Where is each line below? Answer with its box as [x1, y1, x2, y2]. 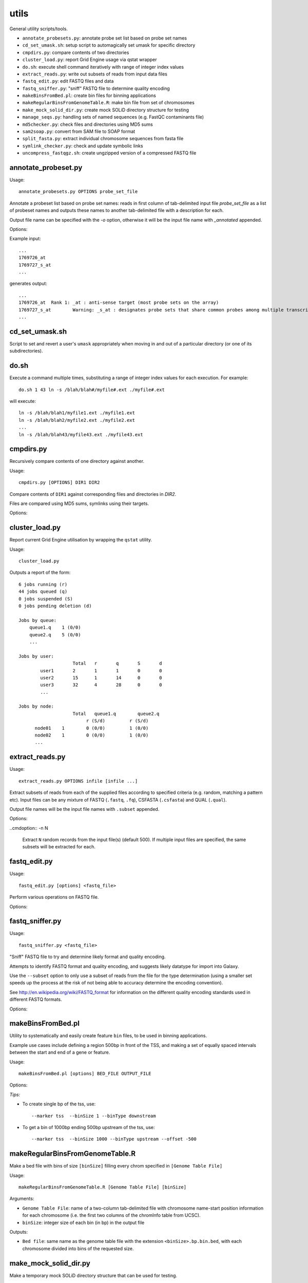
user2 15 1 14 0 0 [40, 675, 162, 681]
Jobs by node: [18, 704, 54, 709]
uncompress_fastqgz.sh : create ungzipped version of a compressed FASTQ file [22, 150, 197, 156]
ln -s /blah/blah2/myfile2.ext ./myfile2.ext [18, 417, 136, 423]
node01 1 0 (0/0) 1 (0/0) [34, 725, 149, 731]
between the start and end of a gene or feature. [9, 1049, 110, 1056]
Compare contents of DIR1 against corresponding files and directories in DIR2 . [9, 491, 177, 497]
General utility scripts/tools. [9, 26, 68, 32]
